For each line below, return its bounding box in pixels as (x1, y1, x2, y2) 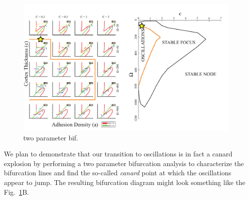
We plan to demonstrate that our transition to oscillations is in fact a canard (4, 149, 233, 159)
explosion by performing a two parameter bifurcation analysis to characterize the (4, 158, 244, 168)
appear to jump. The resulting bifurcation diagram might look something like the (4, 177, 246, 187)
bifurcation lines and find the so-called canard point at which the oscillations (4, 168, 232, 178)
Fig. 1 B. (4, 186, 29, 197)
